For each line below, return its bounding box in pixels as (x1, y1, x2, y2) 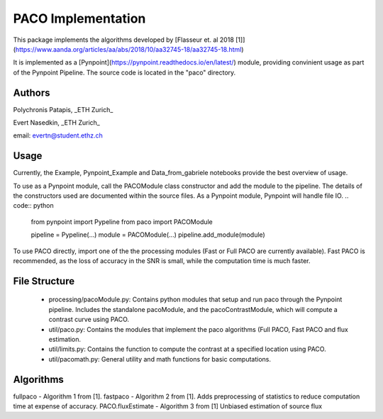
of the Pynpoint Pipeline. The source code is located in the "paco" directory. (13, 68, 236, 77)
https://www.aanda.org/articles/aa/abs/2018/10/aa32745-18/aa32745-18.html (15, 45, 242, 53)
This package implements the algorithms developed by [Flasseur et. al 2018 (13, 35, 234, 44)
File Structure (13, 275, 74, 287)
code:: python (13, 201, 55, 210)
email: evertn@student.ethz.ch (13, 131, 103, 140)
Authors (13, 86, 50, 99)
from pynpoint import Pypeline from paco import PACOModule (30, 217, 213, 226)
